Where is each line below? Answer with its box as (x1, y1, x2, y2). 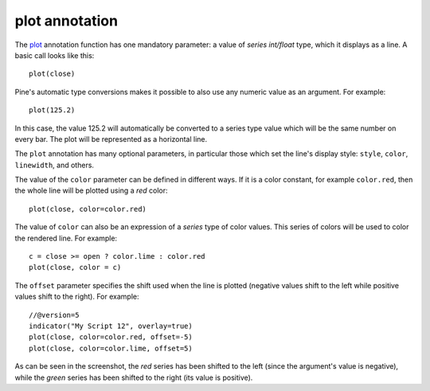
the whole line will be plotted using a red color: (14, 186, 168, 195)
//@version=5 (29, 311, 80, 319)
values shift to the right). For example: (14, 291, 139, 302)
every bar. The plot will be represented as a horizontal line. (14, 134, 208, 143)
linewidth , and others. (14, 160, 95, 170)
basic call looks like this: (14, 50, 95, 60)
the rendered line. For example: (14, 233, 118, 243)
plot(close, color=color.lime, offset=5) (29, 343, 193, 353)
